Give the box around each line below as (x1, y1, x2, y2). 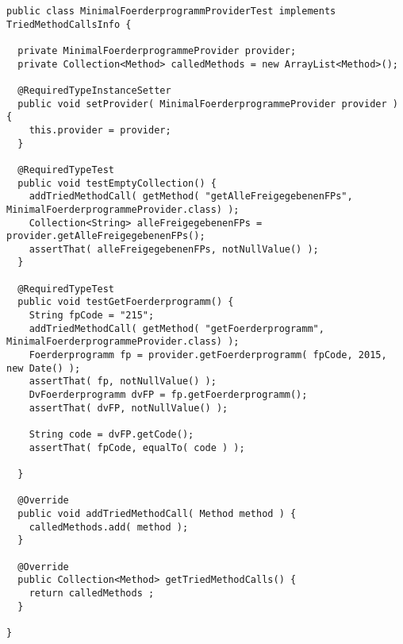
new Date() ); (6, 362, 81, 374)
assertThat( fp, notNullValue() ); (29, 376, 217, 388)
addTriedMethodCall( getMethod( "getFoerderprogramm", (29, 322, 324, 334)
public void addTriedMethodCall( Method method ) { (17, 507, 297, 519)
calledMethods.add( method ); (29, 521, 189, 533)
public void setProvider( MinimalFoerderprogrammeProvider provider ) (17, 98, 398, 110)
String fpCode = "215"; (29, 310, 155, 322)
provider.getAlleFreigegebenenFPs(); (6, 230, 205, 242)
